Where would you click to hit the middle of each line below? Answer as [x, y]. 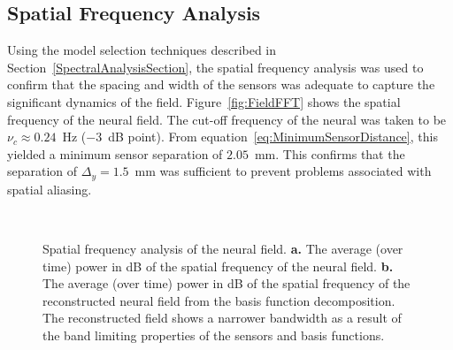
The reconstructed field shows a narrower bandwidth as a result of [222, 318]
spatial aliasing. [50, 189]
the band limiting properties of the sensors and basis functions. [214, 335]
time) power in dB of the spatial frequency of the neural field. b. [218, 266]
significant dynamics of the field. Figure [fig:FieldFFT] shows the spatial [204, 101]
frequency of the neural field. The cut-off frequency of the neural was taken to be [227, 119]
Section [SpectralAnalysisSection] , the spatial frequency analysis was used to [215, 67]
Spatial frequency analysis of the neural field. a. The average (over [223, 248]
